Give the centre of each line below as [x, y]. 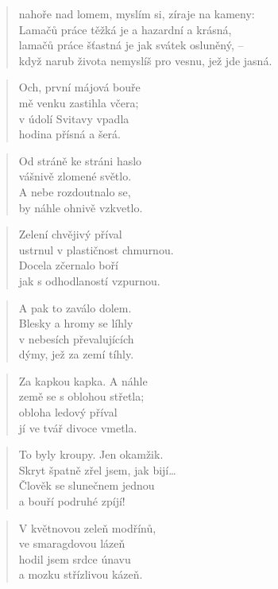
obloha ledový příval [68, 412]
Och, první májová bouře [79, 87]
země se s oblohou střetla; [81, 396]
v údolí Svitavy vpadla [74, 118]
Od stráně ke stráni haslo [80, 160]
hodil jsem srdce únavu [75, 558]
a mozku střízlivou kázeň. [81, 574]
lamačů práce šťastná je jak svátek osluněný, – [131, 45]
